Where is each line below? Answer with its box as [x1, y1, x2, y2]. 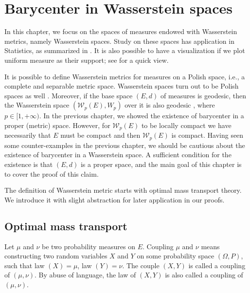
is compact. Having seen [171, 130, 244, 140]
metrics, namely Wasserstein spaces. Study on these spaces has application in [4, 36, 234, 46]
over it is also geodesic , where [125, 100, 215, 110]
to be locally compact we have [141, 120, 232, 130]
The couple [126, 260, 160, 270]
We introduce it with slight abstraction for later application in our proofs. [4, 194, 225, 204]
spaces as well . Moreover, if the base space [4, 90, 133, 100]
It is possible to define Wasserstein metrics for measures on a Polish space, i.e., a [4, 71, 245, 81]
